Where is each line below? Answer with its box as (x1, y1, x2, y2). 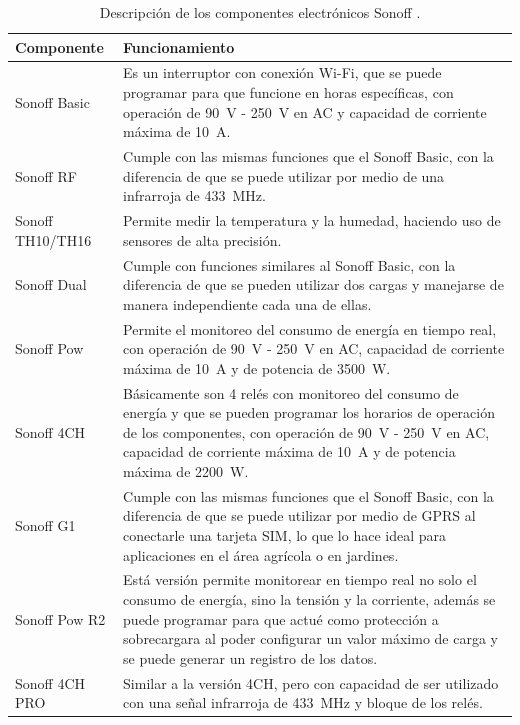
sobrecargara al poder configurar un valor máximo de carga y (123, 628, 498, 649)
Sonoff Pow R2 (15, 608, 106, 629)
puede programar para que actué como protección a (123, 608, 439, 629)
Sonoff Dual (15, 274, 87, 295)
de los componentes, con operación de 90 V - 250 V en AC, (123, 421, 490, 442)
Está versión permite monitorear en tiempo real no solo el (123, 569, 477, 590)
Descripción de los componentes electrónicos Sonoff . (99, 2, 421, 22)
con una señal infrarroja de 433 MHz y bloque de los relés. (123, 692, 483, 713)
